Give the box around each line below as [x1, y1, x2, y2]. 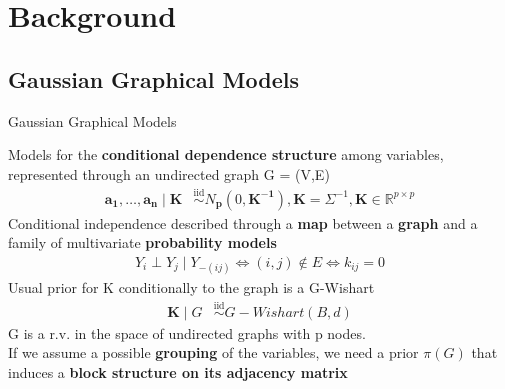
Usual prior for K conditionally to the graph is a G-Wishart [8, 277, 375, 298]
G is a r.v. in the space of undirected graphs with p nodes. [8, 322, 366, 343]
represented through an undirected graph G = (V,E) [8, 163, 330, 184]
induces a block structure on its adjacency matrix [8, 362, 348, 383]
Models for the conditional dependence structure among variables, [8, 144, 444, 165]
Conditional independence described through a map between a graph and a [8, 212, 478, 233]
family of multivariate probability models [8, 232, 277, 253]
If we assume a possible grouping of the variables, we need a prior [8, 342, 419, 363]
